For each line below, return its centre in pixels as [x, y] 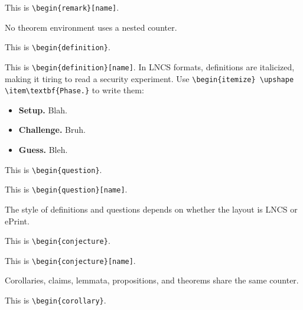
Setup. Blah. [43, 110]
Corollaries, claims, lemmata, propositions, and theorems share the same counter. [152, 280]
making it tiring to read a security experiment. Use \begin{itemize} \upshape [149, 78]
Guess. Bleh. [43, 150]
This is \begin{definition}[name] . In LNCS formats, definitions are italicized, [150, 66]
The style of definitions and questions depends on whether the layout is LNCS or [151, 209]
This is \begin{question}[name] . [66, 189]
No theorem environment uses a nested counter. [91, 27]
